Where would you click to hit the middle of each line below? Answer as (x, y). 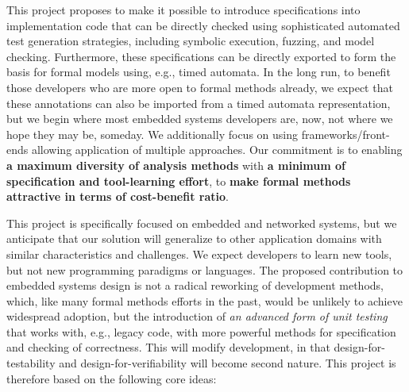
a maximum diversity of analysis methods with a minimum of (176, 165)
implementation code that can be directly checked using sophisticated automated (203, 25)
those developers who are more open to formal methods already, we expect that (200, 87)
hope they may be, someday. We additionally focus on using (152, 134)
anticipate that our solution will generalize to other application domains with (194, 238)
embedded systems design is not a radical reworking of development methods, (195, 285)
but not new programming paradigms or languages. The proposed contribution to (205, 269)
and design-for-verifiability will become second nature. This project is (228, 363)
